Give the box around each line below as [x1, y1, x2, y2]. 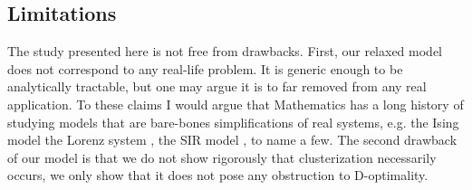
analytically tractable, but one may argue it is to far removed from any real [7, 77, 427, 96]
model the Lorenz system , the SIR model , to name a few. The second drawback [7, 130, 458, 149]
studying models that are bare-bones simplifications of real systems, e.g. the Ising [7, 112, 459, 131]
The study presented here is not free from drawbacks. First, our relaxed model [7, 42, 442, 61]
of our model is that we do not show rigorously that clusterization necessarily [7, 147, 437, 166]
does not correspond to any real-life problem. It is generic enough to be [7, 59, 403, 78]
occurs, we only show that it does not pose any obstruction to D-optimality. [7, 166, 429, 185]
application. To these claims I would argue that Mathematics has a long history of [7, 94, 464, 113]
